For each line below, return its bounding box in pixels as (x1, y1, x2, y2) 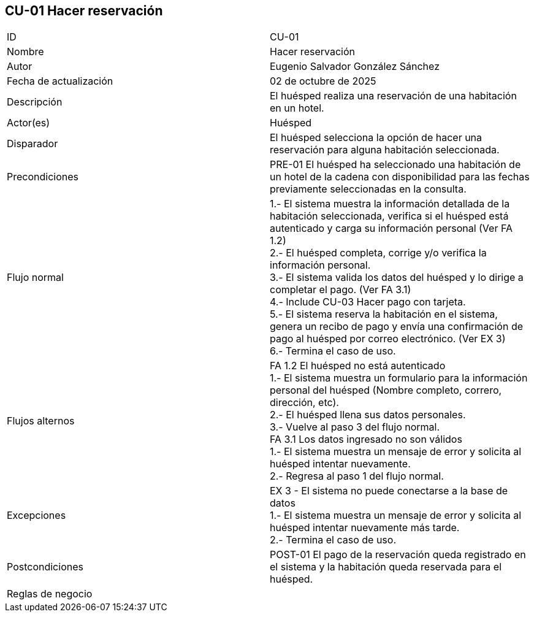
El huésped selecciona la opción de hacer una (270, 131, 483, 144)
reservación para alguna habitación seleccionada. (270, 144, 500, 156)
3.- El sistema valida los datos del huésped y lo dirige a (270, 271, 524, 284)
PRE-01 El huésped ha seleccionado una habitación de (270, 158, 521, 171)
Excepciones (7, 509, 66, 522)
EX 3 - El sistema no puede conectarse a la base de (270, 485, 508, 497)
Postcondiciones (7, 561, 83, 573)
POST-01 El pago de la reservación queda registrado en (270, 548, 526, 561)
